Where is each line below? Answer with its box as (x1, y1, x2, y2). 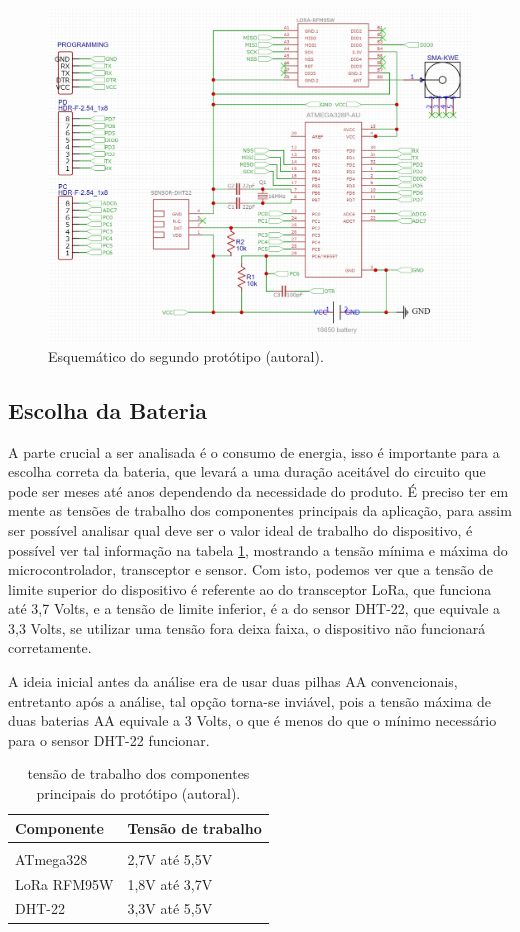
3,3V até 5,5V (127, 898, 213, 919)
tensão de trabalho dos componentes (27, 763, 250, 784)
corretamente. (8, 637, 92, 658)
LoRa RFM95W (15, 873, 114, 894)
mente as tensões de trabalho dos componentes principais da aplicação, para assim (8, 500, 512, 521)
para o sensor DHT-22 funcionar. (8, 729, 210, 750)
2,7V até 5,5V (127, 848, 213, 869)
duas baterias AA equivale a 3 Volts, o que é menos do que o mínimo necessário (8, 710, 497, 731)
